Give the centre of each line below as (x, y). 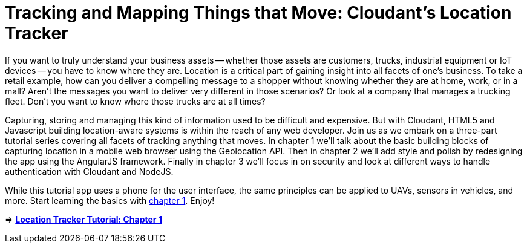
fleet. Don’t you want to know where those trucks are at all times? (135, 101)
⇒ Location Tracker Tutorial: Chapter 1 (83, 219)
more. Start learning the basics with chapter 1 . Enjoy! (110, 200)
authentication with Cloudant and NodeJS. (89, 171)
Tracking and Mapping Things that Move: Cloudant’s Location (258, 13)
